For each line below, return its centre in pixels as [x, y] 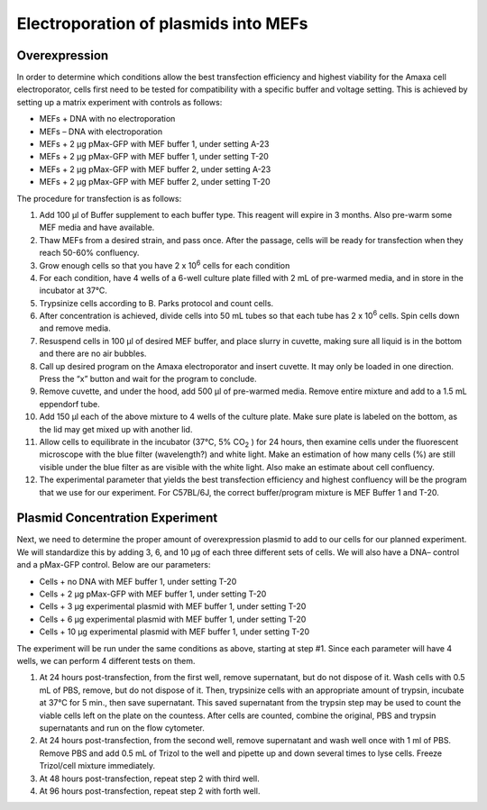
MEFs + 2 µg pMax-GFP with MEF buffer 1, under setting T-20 [154, 157]
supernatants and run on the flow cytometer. [122, 728]
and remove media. [75, 328]
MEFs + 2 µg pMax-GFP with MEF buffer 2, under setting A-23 [155, 169]
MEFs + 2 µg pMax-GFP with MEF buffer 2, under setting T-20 [155, 182]
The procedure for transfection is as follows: [99, 198]
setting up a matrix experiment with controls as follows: [119, 102]
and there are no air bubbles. [93, 354]
